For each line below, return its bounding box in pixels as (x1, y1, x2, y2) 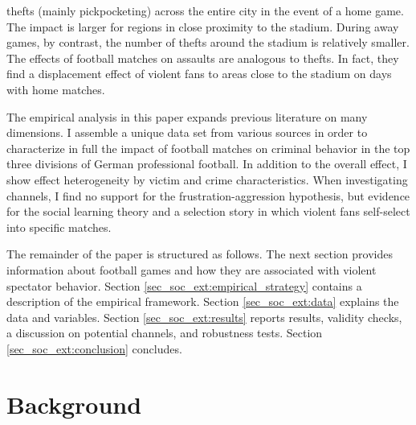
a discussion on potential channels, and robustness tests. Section (6, 324, 323, 341)
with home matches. (6, 80, 105, 97)
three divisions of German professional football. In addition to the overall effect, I (6, 155, 407, 172)
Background (6, 387, 142, 420)
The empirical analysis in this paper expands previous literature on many (6, 108, 368, 125)
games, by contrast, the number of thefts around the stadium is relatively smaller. (6, 34, 410, 51)
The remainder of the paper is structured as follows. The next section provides (6, 246, 393, 262)
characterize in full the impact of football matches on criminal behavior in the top (6, 139, 410, 156)
